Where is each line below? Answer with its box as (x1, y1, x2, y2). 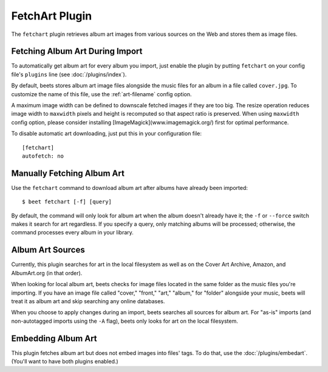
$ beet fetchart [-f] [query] (22, 198, 112, 205)
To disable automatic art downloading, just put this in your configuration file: (11, 130, 202, 137)
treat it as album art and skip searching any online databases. (11, 297, 165, 304)
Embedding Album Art (11, 333, 97, 343)
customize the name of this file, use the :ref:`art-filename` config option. (11, 90, 192, 97)
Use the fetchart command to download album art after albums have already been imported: (11, 184, 248, 191)
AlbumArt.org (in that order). (11, 269, 83, 276)
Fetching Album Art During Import (11, 46, 143, 57)
